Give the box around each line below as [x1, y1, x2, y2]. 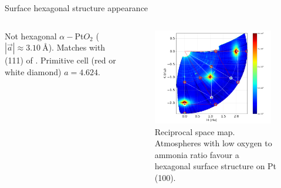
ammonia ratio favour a [154, 148, 239, 160]
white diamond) [5, 65, 62, 78]
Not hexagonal [5, 29, 57, 42]
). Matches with [48, 41, 106, 53]
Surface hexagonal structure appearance [5, 2, 148, 14]
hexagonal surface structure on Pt [154, 160, 277, 172]
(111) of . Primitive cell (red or [5, 54, 116, 66]
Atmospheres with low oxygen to [154, 137, 272, 149]
